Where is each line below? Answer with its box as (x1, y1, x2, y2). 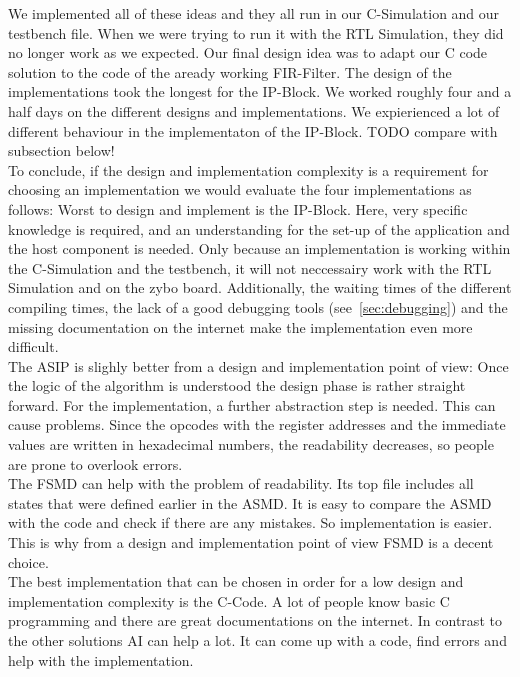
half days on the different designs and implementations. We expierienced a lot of (8, 100, 500, 121)
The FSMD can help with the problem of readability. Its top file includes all (8, 473, 474, 494)
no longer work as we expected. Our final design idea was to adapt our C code (8, 42, 488, 63)
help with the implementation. (8, 649, 194, 670)
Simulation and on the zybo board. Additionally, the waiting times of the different (8, 277, 512, 298)
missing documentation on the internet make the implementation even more (8, 316, 473, 337)
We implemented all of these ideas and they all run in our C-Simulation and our (8, 3, 500, 23)
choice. (8, 551, 49, 572)
